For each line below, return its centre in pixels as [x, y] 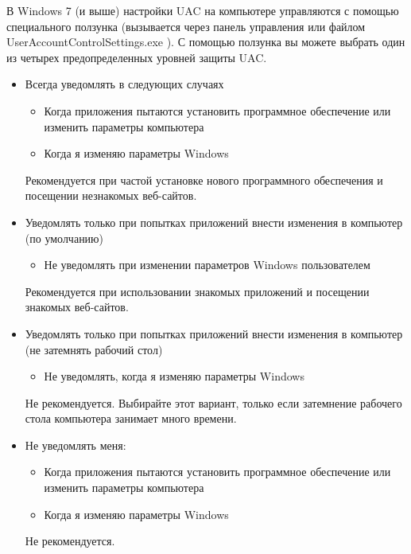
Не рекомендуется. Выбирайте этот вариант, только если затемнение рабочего [213, 402]
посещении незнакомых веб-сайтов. [111, 195]
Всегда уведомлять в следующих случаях [124, 84]
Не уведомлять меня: [76, 445]
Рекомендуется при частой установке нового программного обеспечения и [204, 179]
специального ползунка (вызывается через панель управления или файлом [186, 26]
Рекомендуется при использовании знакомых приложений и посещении [197, 291]
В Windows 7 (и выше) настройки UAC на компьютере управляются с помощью [203, 10]
